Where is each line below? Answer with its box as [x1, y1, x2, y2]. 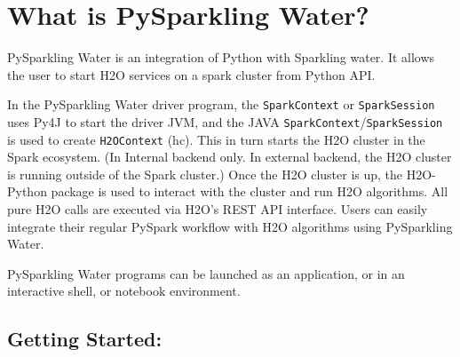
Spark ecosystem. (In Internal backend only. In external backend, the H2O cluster [7, 147, 452, 166]
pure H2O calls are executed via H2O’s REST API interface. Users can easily [7, 200, 428, 218]
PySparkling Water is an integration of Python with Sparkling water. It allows [7, 48, 435, 67]
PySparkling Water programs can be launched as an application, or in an [7, 264, 405, 282]
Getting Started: [7, 325, 163, 353]
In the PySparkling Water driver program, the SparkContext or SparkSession [7, 95, 435, 114]
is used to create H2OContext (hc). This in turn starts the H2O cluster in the [7, 130, 425, 148]
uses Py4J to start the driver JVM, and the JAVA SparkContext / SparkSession [7, 112, 443, 131]
